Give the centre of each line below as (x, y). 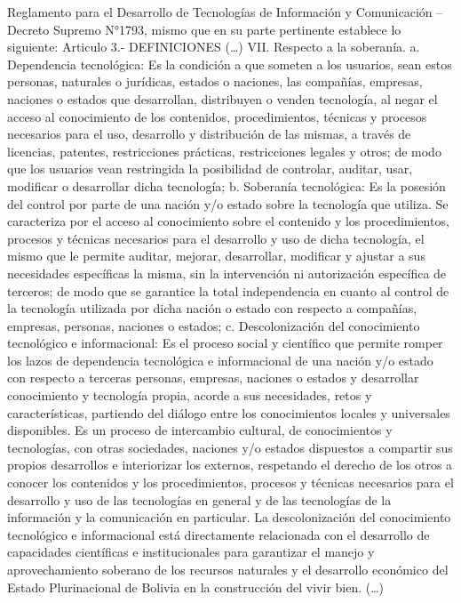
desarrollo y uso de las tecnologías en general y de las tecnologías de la (199, 499)
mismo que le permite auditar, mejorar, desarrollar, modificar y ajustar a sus (216, 256)
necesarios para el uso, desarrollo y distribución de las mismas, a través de (209, 134)
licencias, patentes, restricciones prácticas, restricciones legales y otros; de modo (224, 151)
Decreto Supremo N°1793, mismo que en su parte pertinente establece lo (204, 29)
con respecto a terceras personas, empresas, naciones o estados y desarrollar (213, 378)
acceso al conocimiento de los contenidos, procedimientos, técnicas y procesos (217, 116)
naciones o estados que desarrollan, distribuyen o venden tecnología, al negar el (223, 98)
